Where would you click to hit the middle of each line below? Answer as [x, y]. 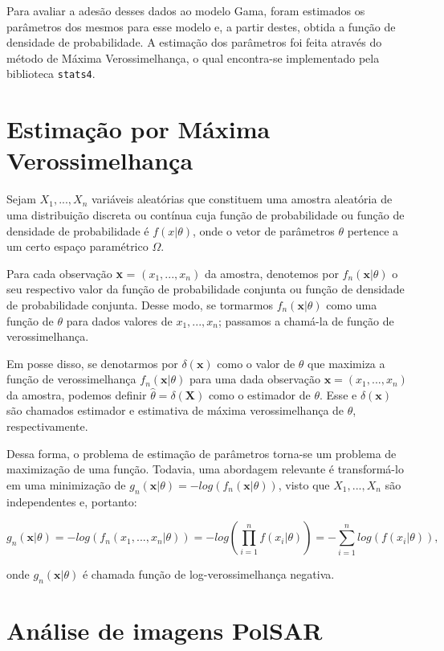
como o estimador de [259, 394]
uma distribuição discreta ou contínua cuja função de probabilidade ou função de [206, 214]
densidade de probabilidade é [78, 230]
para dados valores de [119, 320]
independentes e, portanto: [72, 501]
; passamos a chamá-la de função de [306, 320]
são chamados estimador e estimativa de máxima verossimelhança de [175, 410]
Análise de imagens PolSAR [165, 631]
